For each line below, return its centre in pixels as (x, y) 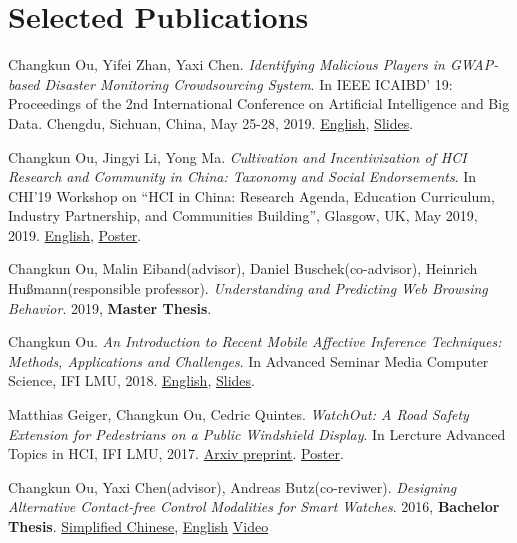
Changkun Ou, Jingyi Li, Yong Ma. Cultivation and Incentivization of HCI (237, 156)
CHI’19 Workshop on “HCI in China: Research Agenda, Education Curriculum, (251, 195)
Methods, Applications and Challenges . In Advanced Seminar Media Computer (248, 360)
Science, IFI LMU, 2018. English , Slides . (131, 380)
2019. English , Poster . (75, 234)
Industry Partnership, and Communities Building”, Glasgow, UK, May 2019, (243, 215)
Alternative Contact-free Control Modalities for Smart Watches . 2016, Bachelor (254, 506)
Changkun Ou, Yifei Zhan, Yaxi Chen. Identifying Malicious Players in (226, 64)
